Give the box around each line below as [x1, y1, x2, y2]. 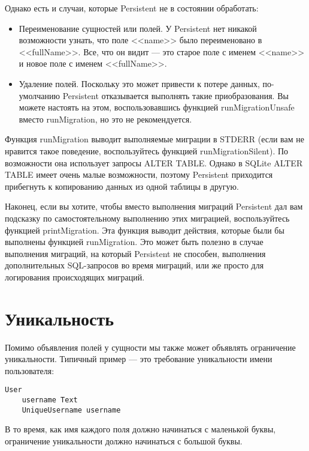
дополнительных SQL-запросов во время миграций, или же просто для [5, 259, 264, 271]
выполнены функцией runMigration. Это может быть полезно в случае [5, 235, 263, 248]
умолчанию [19, 89, 60, 101]
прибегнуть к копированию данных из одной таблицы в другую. [5, 180, 239, 192]
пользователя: [5, 364, 54, 377]
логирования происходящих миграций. [5, 270, 145, 283]
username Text [22, 396, 78, 405]
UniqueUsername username [22, 405, 121, 414]
